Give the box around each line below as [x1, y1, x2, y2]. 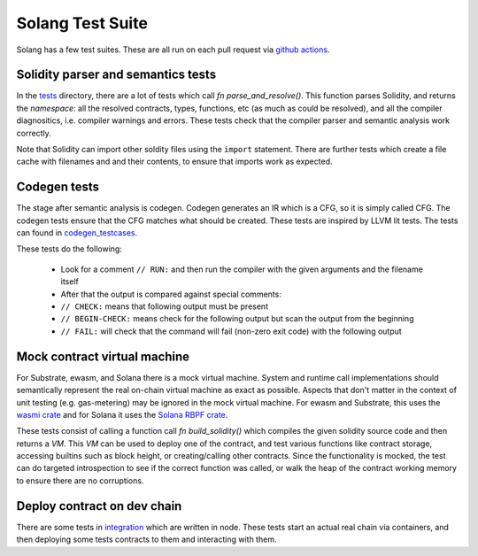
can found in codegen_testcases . [16, 228, 137, 238]
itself [60, 276, 79, 287]
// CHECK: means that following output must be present [60, 301, 269, 312]
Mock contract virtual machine [16, 349, 190, 364]
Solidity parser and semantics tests [16, 67, 217, 82]
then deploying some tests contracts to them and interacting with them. [16, 534, 277, 544]
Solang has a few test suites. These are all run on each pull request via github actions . [16, 44, 330, 55]
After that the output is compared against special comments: [60, 289, 282, 299]
